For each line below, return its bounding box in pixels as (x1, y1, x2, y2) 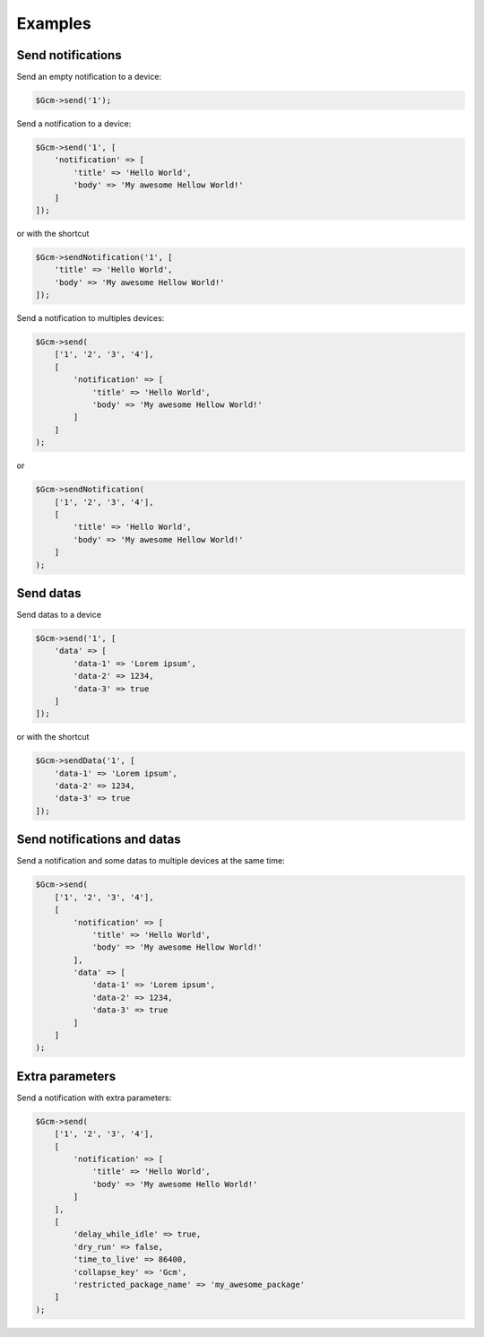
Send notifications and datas (16, 832, 181, 847)
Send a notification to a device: (16, 118, 132, 129)
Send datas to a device (16, 610, 102, 621)
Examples (16, 13, 91, 33)
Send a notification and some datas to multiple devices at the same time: (16, 855, 286, 866)
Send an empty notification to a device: (16, 72, 161, 82)
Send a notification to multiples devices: (16, 313, 165, 324)
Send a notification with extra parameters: (16, 1092, 172, 1103)
